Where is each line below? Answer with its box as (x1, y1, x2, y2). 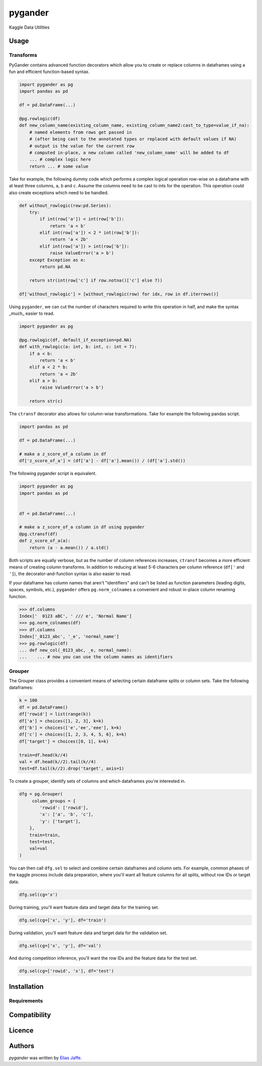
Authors (9, 1042, 34, 1050)
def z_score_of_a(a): (19, 538, 71, 543)
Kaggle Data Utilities (9, 24, 50, 30)
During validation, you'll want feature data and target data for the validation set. (9, 930, 167, 936)
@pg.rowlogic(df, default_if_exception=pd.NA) (19, 337, 132, 343)
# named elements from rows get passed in (29, 129, 132, 135)
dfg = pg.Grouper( (19, 791, 63, 797)
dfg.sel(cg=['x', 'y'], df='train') (19, 917, 107, 923)
